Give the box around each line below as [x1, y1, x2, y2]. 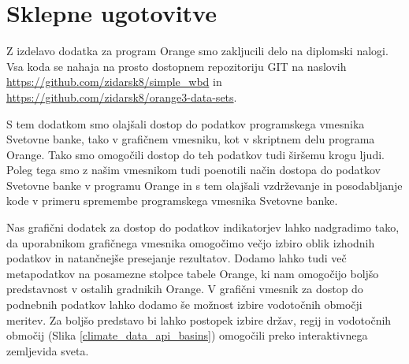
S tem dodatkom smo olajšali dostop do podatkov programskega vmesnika [6, 115, 365, 132]
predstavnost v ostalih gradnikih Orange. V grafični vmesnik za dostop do [6, 280, 363, 297]
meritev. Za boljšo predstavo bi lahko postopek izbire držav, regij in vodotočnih [6, 311, 392, 328]
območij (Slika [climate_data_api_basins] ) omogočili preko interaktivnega [6, 327, 368, 344]
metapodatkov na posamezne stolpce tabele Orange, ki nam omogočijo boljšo [6, 265, 379, 281]
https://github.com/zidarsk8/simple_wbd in [6, 73, 222, 90]
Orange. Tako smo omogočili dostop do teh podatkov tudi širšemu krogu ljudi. [6, 146, 385, 162]
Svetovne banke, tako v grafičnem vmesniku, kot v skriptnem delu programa [6, 131, 375, 147]
